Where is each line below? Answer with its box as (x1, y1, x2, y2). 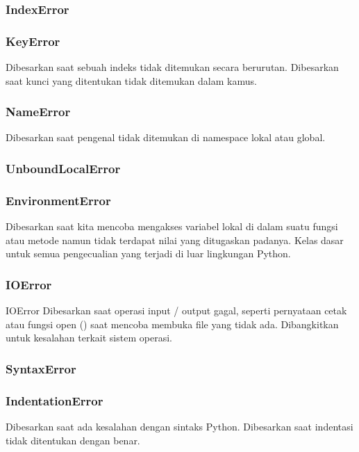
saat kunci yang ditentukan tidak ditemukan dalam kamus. (6, 73, 257, 88)
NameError (6, 103, 71, 120)
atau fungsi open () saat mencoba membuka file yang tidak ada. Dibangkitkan (6, 316, 339, 331)
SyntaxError (6, 360, 76, 377)
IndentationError (6, 392, 103, 409)
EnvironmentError (6, 191, 111, 209)
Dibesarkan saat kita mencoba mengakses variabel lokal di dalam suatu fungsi (6, 219, 338, 234)
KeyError (6, 32, 60, 49)
